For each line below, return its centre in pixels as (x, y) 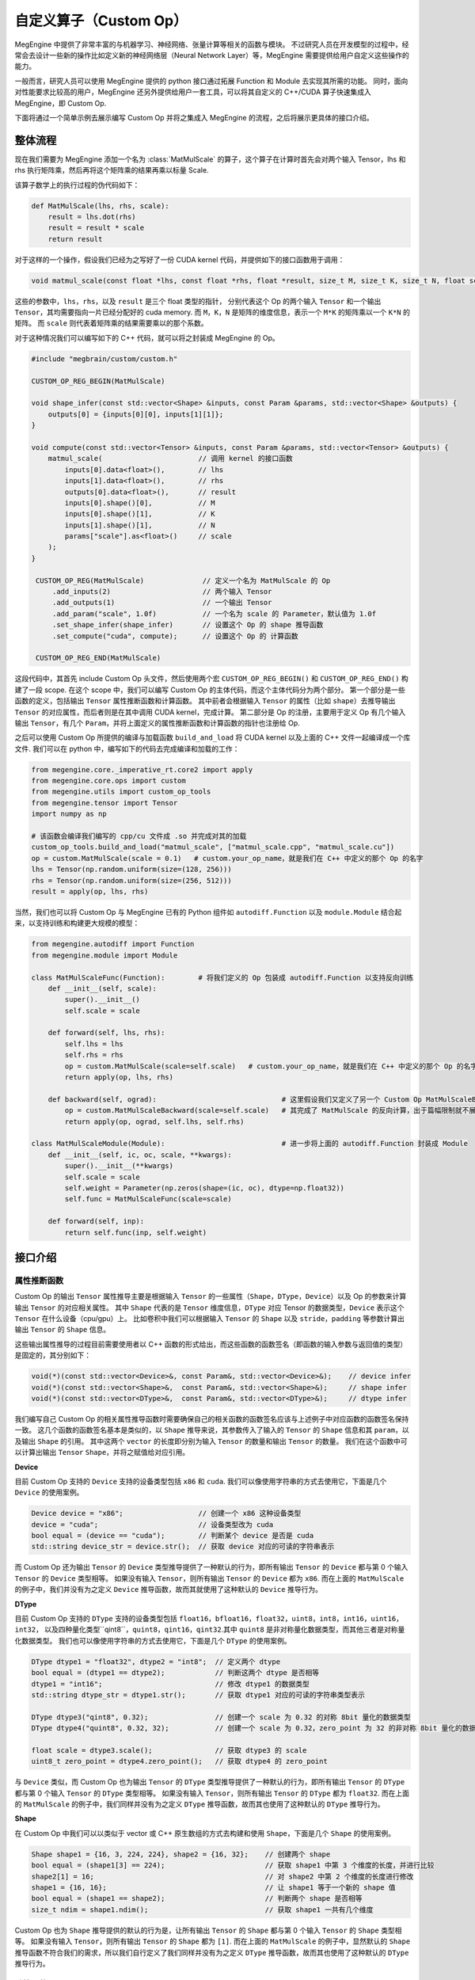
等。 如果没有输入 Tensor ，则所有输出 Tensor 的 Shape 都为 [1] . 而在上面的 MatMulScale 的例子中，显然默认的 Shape (213, 1941)
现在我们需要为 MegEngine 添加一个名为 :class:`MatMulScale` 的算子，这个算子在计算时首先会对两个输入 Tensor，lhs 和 (210, 159)
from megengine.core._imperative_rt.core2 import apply (142, 769)
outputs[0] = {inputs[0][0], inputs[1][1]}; (136, 414)
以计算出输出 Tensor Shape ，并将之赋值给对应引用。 (102, 1453)
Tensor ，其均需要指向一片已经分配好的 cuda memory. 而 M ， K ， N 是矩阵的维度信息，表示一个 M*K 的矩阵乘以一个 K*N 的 (213, 312)
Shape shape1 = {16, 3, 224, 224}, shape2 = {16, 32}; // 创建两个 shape (181, 1854)
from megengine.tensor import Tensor (104, 803)
